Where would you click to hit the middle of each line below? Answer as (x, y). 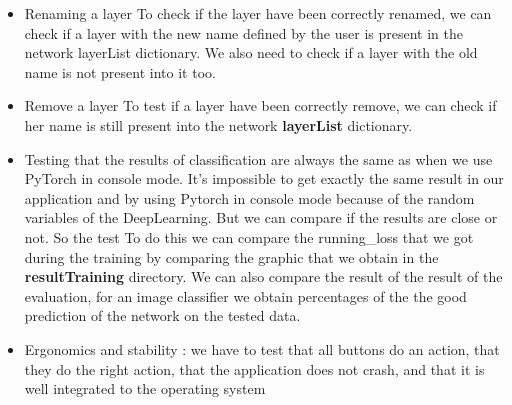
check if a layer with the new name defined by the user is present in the (243, 32)
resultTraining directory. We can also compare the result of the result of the (263, 276)
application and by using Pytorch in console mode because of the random (249, 197)
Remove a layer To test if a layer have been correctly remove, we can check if (260, 105)
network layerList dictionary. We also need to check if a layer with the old (251, 52)
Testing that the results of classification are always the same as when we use (258, 158)
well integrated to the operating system (145, 388)
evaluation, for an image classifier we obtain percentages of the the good (245, 295)
